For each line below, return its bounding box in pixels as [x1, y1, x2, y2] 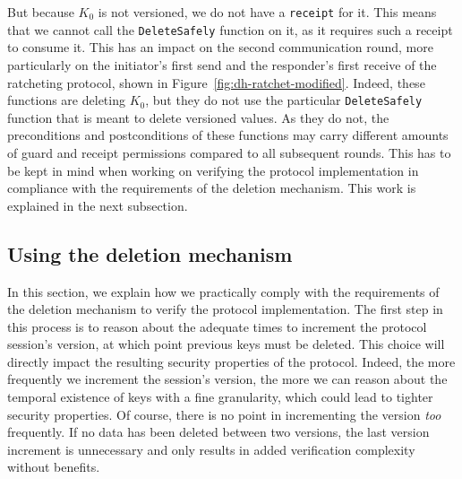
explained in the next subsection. [7, 196, 188, 214]
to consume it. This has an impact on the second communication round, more [7, 38, 433, 57]
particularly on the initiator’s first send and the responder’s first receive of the [7, 55, 437, 74]
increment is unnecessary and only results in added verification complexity [7, 440, 415, 458]
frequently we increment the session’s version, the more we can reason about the [7, 370, 448, 388]
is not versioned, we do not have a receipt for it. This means [98, 3, 437, 21]
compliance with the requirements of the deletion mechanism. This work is [7, 179, 416, 197]
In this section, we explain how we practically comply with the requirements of [7, 282, 440, 300]
